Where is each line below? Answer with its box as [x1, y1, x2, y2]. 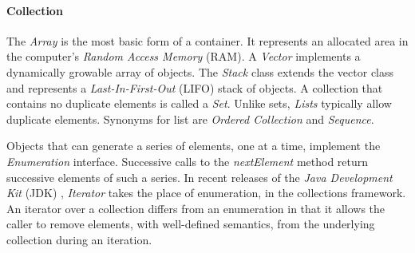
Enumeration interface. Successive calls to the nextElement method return [6, 152, 369, 169]
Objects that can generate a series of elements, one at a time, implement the [6, 137, 381, 154]
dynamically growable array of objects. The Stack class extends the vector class [6, 63, 394, 80]
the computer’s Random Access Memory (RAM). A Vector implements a [6, 48, 361, 65]
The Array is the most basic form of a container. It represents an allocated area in [6, 32, 409, 49]
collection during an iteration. [6, 231, 152, 247]
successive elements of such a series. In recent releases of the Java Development [6, 168, 393, 185]
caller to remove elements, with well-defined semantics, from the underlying [6, 215, 375, 232]
